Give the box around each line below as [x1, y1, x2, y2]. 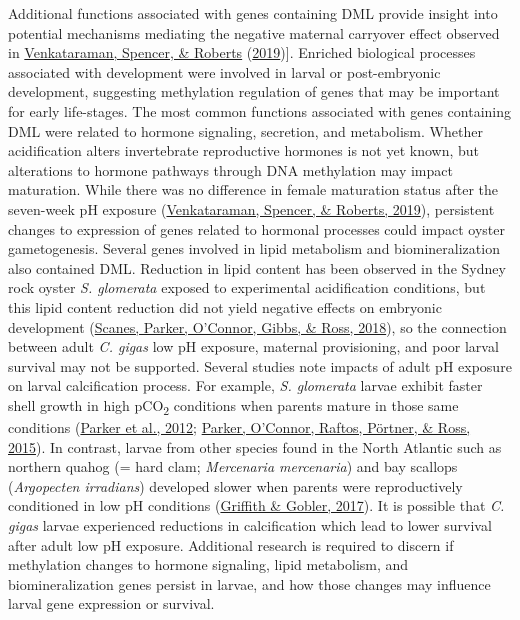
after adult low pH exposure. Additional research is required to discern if [8, 534, 454, 555]
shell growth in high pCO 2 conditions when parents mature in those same [8, 394, 459, 418]
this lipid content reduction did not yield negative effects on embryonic [8, 296, 442, 317]
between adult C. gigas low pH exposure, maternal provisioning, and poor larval [8, 336, 499, 357]
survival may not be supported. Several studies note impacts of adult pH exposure [8, 355, 512, 376]
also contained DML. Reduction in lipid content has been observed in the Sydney [8, 257, 506, 278]
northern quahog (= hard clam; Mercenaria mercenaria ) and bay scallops [8, 456, 458, 477]
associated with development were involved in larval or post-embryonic [8, 61, 441, 82]
